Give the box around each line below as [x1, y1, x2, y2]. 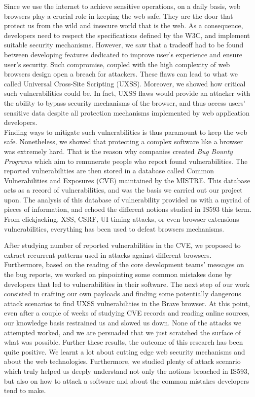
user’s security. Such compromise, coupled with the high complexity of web [4, 59, 230, 69]
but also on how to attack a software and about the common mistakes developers [4, 375, 249, 386]
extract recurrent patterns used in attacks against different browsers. [4, 249, 212, 260]
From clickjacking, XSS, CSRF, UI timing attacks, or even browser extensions [4, 214, 239, 224]
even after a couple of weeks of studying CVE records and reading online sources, [4, 308, 250, 318]
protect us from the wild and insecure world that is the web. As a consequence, [4, 20, 243, 31]
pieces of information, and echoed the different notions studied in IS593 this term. [4, 204, 252, 214]
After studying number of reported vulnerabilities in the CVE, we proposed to [4, 240, 241, 250]
